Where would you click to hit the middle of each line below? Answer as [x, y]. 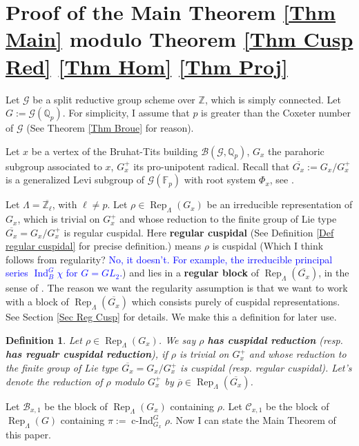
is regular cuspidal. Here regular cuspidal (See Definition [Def [199, 232]
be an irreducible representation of [280, 204]
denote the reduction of [54, 381]
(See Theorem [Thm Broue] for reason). [110, 128]
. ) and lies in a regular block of [189, 273]
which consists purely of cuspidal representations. [236, 302]
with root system [220, 180]
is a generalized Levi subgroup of [75, 180]
